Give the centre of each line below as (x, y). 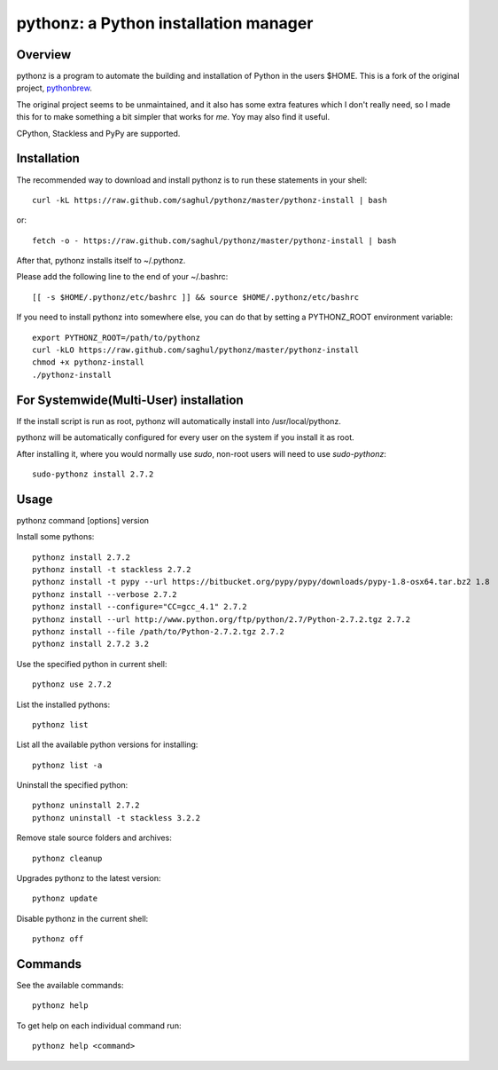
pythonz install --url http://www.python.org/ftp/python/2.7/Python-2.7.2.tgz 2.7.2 (222, 619)
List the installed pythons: (63, 704)
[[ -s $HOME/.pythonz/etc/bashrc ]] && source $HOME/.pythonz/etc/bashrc (196, 297)
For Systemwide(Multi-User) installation (130, 400)
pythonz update (65, 899)
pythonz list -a (67, 765)
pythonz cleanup (67, 858)
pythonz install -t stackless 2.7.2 (112, 569)
